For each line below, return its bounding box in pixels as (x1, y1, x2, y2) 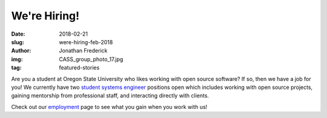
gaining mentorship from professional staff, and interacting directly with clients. (11, 92, 209, 99)
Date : (11, 30, 25, 38)
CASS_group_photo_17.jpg (59, 55, 124, 63)
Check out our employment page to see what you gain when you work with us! (11, 103, 208, 110)
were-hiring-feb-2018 (59, 38, 113, 45)
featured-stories (59, 64, 100, 71)
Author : (11, 47, 31, 54)
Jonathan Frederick (59, 47, 108, 54)
